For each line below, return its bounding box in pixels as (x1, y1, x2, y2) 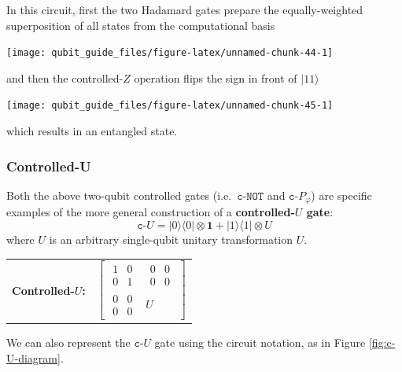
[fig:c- (368, 333, 396, 350)
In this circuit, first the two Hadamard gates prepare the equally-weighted (6, 2, 363, 17)
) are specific (311, 186, 372, 203)
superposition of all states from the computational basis (6, 17, 275, 33)
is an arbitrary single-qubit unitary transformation (49, 230, 293, 247)
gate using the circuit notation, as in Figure (154, 333, 366, 350)
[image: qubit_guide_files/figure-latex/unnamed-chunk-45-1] (6, 100, 334, 112)
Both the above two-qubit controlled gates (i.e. (6, 186, 232, 203)
